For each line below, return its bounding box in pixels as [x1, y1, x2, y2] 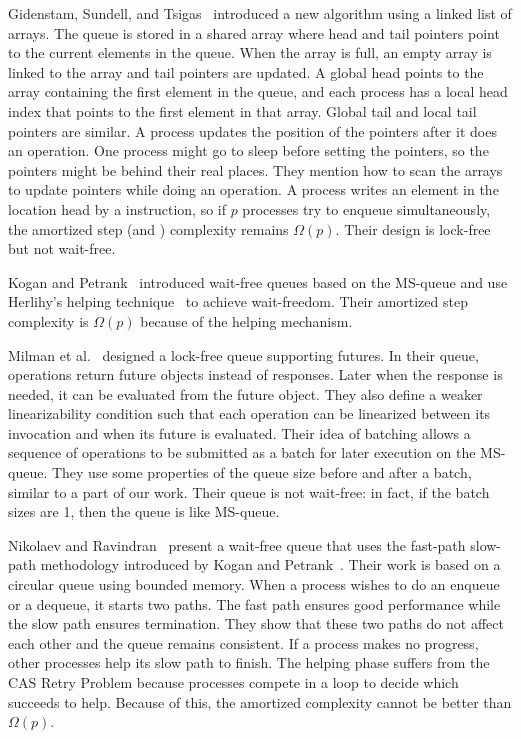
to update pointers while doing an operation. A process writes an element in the [8, 179, 499, 200]
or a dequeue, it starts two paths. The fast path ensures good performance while [8, 593, 501, 614]
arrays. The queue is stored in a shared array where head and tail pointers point [8, 22, 500, 43]
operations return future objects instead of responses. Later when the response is [8, 364, 503, 385]
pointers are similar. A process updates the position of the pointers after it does [8, 120, 497, 141]
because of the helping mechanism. [140, 310, 353, 331]
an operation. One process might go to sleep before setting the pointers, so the [8, 140, 489, 161]
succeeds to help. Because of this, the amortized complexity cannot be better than [8, 691, 512, 712]
